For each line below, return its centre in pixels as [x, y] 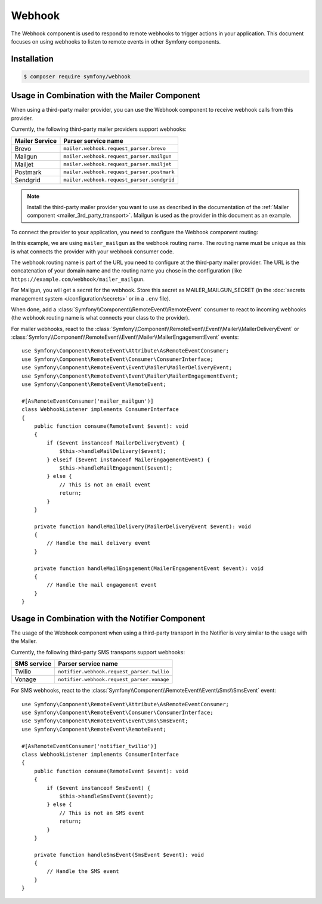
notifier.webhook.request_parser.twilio [113, 671]
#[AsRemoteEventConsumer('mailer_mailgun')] [88, 401]
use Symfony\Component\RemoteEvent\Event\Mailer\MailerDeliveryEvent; [127, 368]
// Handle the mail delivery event [99, 543]
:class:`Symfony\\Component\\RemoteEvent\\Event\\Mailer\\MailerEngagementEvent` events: [125, 337]
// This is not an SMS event [102, 813]
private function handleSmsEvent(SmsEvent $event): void [119, 855]
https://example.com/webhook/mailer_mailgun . [78, 279]
